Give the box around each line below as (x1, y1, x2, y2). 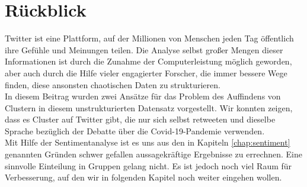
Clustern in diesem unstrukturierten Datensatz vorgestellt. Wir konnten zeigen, (5, 101, 293, 114)
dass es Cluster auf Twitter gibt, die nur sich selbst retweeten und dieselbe (5, 113, 276, 125)
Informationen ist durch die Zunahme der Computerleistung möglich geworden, (5, 55, 292, 67)
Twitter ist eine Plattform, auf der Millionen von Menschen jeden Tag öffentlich (5, 32, 294, 44)
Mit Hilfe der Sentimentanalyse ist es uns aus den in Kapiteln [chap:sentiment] (5, 136, 290, 149)
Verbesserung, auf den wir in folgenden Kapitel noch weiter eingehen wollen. (5, 171, 282, 183)
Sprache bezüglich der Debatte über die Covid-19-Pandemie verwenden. (5, 124, 265, 137)
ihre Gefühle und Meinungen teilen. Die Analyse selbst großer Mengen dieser (5, 43, 283, 56)
